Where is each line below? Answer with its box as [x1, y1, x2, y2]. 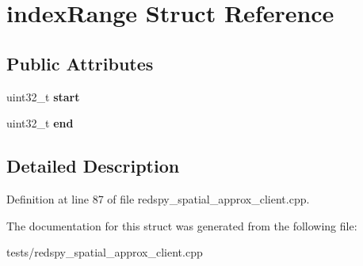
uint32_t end [6, 115, 74, 131]
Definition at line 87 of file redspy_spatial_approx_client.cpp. [6, 190, 310, 207]
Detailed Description [6, 154, 180, 178]
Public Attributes [6, 51, 154, 75]
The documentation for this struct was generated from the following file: [6, 217, 357, 234]
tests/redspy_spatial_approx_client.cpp [6, 244, 203, 260]
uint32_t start [6, 88, 80, 104]
